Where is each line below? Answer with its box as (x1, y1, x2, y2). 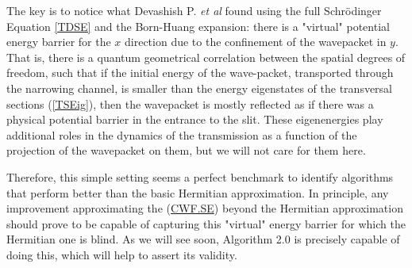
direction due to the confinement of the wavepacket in (125, 33, 387, 50)
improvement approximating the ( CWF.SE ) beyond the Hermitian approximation (6, 200, 403, 216)
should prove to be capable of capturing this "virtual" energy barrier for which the (6, 215, 406, 232)
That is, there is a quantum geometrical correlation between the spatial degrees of (6, 48, 406, 65)
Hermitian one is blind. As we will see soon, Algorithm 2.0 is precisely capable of (6, 231, 400, 247)
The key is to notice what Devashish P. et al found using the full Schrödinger (6, 2, 382, 18)
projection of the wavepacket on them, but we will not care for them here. (6, 142, 366, 159)
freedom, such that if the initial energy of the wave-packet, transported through (6, 64, 394, 81)
